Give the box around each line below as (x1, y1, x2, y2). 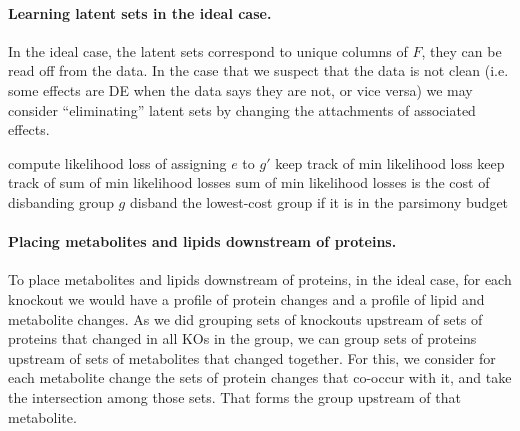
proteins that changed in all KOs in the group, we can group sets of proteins (8, 328, 477, 349)
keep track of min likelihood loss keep (275, 152, 505, 173)
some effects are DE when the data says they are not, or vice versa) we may (8, 79, 473, 100)
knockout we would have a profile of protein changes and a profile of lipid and (8, 288, 485, 309)
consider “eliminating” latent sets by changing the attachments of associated (8, 99, 476, 120)
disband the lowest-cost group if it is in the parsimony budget (129, 191, 509, 212)
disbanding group (8, 191, 114, 212)
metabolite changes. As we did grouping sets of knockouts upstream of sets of (8, 308, 483, 329)
